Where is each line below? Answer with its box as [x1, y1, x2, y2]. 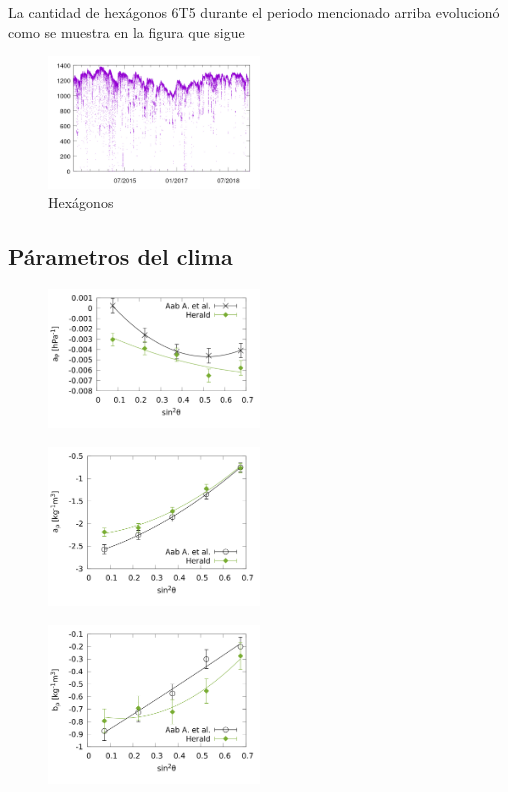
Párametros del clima [8, 241, 233, 272]
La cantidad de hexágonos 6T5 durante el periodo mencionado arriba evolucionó [8, 2, 500, 22]
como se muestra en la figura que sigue [8, 21, 245, 42]
